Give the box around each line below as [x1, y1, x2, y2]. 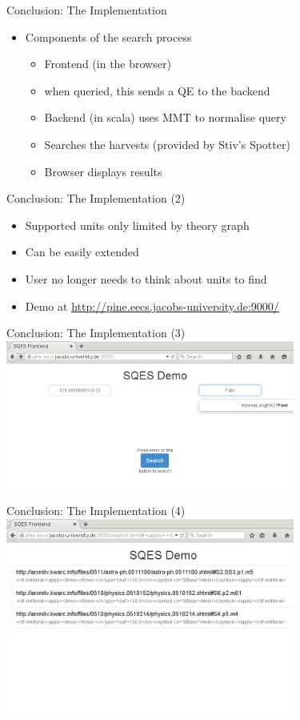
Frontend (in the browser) [44, 55, 171, 72]
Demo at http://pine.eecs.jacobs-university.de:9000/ [25, 297, 279, 314]
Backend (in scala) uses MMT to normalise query [44, 109, 286, 126]
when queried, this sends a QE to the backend [44, 82, 270, 99]
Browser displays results [44, 163, 162, 179]
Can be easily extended [25, 243, 139, 260]
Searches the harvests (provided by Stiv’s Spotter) [44, 135, 290, 152]
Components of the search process [25, 28, 192, 45]
